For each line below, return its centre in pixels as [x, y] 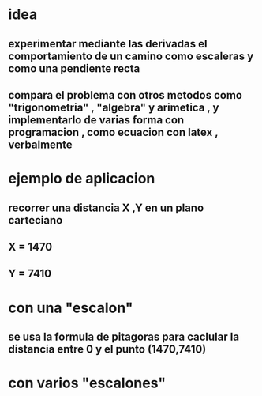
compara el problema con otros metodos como [125, 95]
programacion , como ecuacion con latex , [113, 132]
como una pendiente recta [74, 68]
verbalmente [40, 144]
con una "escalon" [71, 308]
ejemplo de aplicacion [82, 179]
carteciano [36, 220]
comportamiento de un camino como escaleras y [131, 56]
